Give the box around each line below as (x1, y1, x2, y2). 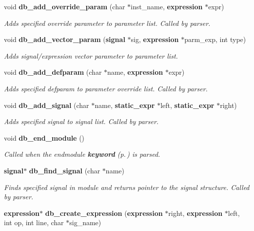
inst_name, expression (131, 1, 203, 11)
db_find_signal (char (29, 165, 100, 175)
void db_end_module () (4, 132, 85, 143)
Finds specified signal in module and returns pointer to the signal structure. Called (4, 182, 250, 192)
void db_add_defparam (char (4, 67, 102, 77)
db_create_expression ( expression (45, 208, 163, 218)
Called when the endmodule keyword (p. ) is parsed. (4, 149, 160, 159)
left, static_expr (160, 100, 215, 110)
